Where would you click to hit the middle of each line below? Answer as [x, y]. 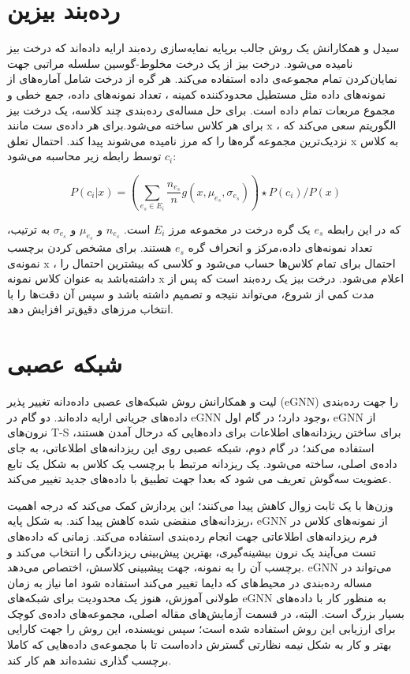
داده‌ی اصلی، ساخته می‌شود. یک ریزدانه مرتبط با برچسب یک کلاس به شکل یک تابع [202, 463]
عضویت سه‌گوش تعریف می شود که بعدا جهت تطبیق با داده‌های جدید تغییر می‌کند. [199, 479]
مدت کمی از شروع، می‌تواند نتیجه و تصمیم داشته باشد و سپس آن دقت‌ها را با [191, 293]
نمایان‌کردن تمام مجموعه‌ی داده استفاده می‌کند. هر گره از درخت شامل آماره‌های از [202, 79]
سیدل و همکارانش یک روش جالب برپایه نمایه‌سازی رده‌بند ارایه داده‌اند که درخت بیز [203, 48]
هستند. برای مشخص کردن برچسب [89, 247]
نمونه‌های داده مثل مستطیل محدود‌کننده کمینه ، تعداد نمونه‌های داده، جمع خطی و [196, 94]
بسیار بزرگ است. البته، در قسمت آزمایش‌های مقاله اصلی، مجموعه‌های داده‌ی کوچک [206, 613]
